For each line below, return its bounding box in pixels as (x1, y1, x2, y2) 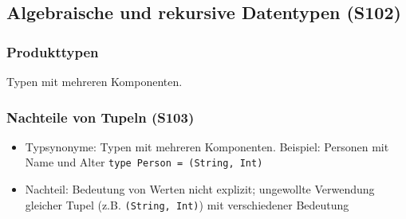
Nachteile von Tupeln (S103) (6, 107, 195, 127)
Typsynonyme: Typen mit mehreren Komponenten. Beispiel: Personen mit (25, 138, 389, 154)
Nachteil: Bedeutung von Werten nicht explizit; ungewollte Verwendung (25, 181, 375, 197)
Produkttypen (6, 41, 99, 61)
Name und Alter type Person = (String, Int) (25, 154, 263, 170)
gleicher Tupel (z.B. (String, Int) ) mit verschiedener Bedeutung (25, 196, 349, 213)
